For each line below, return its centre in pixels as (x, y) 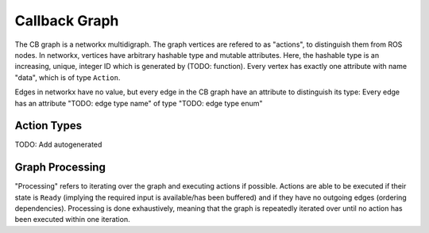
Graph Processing (60, 168)
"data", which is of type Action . (68, 77)
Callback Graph (67, 21)
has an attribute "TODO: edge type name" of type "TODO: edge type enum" (139, 103)
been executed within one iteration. (72, 220)
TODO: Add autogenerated (58, 145)
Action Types (48, 126)
